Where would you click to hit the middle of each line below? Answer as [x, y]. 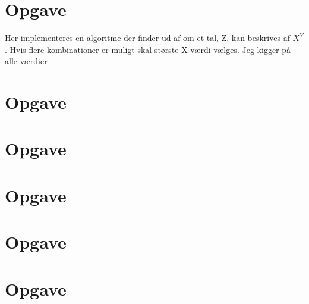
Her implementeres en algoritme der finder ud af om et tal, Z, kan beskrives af [147, 38]
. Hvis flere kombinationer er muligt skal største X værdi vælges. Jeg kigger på [148, 49]
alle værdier [26, 61]
